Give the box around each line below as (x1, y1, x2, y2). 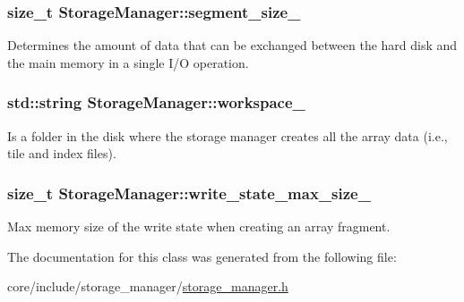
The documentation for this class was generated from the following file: (7, 247, 397, 265)
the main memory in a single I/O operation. (7, 53, 249, 71)
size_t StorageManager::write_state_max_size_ (7, 181, 371, 204)
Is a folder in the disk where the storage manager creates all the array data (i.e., (7, 126, 448, 145)
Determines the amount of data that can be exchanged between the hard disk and (7, 36, 458, 55)
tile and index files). (7, 144, 116, 163)
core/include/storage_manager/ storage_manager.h (7, 277, 288, 296)
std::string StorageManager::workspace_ (7, 91, 305, 113)
